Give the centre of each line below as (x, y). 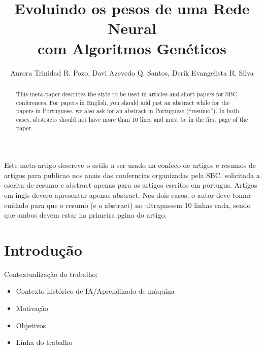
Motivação (32, 308)
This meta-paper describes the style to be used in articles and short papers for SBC (127, 94)
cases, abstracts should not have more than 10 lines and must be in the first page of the (132, 119)
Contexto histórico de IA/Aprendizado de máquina (95, 291)
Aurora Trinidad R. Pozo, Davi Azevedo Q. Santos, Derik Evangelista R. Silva (132, 72)
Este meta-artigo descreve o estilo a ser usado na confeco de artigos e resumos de (130, 165)
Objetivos (31, 325)
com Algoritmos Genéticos (132, 48)
